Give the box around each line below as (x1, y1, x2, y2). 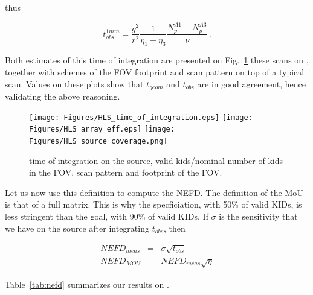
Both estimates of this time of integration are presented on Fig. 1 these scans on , (5, 54, 309, 66)
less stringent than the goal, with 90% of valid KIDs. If (5, 209, 208, 222)
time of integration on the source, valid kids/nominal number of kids (29, 154, 283, 167)
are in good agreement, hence (197, 77, 306, 90)
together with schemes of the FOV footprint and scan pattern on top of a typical (5, 65, 305, 78)
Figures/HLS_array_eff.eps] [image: (29, 125, 175, 134)
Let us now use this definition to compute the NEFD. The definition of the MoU (5, 186, 303, 198)
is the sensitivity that (219, 209, 298, 222)
